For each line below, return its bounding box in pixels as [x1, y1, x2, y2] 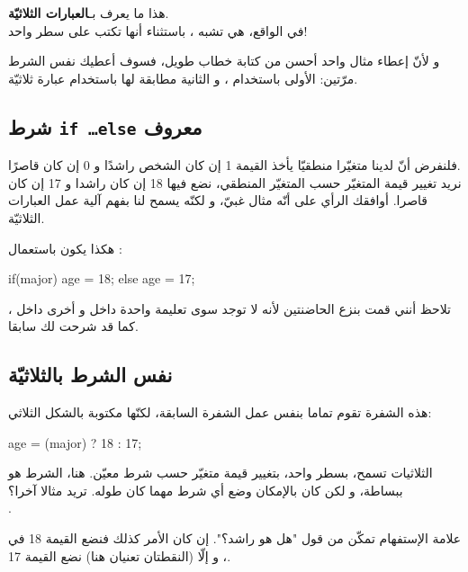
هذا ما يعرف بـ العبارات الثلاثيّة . [8, 4, 169, 22]
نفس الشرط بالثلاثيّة [8, 361, 173, 389]
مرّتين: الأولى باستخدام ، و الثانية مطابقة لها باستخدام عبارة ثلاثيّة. [8, 68, 358, 87]
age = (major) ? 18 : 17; [8, 433, 142, 451]
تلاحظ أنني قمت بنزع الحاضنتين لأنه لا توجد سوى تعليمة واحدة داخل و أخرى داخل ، [8, 299, 452, 317]
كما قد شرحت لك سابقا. [8, 317, 139, 335]
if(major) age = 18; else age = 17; [8, 269, 195, 288]
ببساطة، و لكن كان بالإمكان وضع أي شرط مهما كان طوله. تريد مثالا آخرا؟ [8, 480, 403, 499]
